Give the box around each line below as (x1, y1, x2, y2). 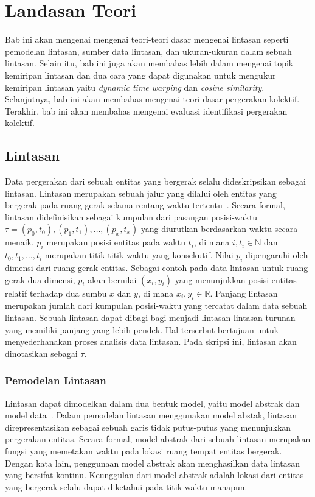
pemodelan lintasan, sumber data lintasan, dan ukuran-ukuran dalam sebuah (5, 44, 292, 57)
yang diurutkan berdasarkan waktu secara (140, 222, 298, 235)
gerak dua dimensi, (5, 273, 75, 286)
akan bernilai (88, 273, 137, 286)
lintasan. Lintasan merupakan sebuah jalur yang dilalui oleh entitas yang (5, 186, 277, 199)
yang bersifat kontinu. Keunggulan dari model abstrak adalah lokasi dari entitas (5, 468, 304, 481)
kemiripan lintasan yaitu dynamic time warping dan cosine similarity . (5, 80, 265, 93)
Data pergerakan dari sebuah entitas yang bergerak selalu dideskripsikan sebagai (5, 175, 306, 188)
